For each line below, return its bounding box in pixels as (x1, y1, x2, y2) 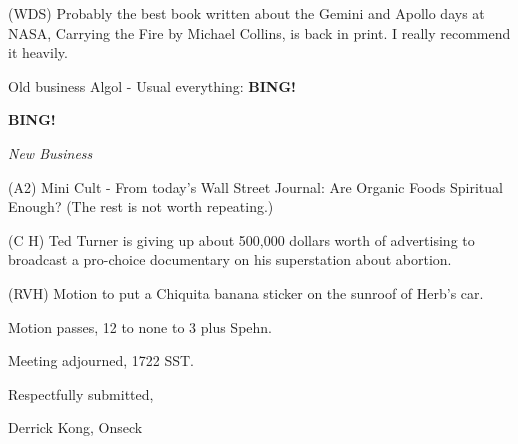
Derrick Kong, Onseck (8, 417, 143, 438)
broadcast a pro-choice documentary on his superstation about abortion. (8, 249, 452, 270)
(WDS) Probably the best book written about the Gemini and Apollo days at (8, 3, 485, 23)
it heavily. (8, 42, 68, 63)
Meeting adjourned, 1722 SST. (8, 350, 194, 371)
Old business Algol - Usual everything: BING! (8, 75, 297, 96)
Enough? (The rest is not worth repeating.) (8, 196, 274, 217)
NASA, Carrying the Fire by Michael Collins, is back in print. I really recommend (8, 22, 511, 43)
